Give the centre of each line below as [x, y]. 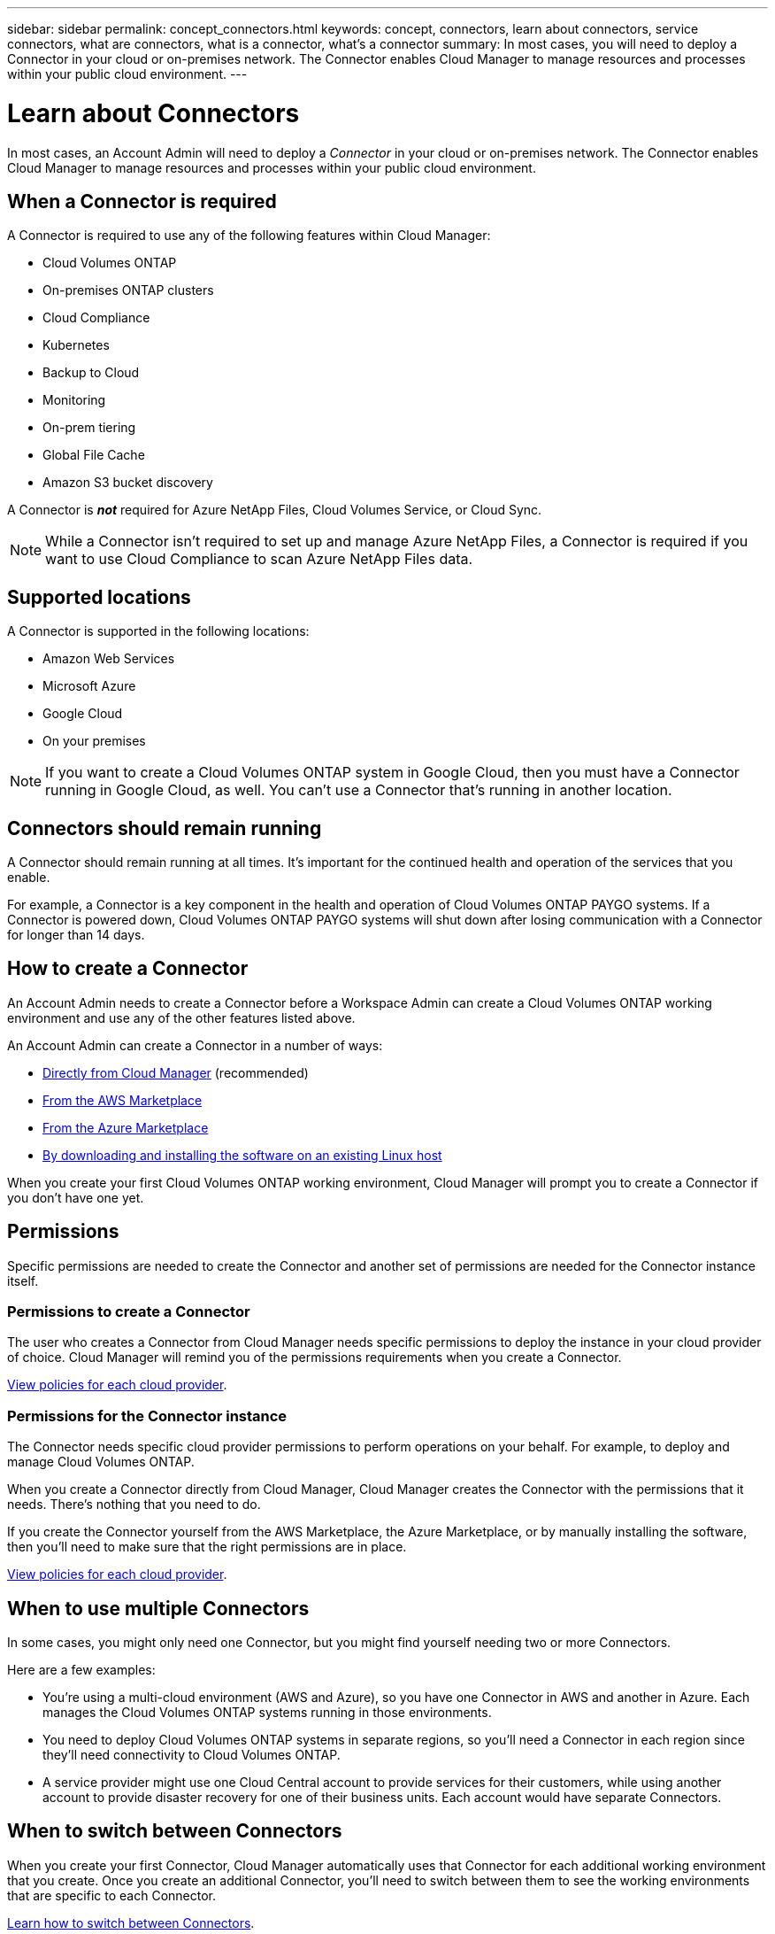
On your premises [94, 741]
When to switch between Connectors [175, 1831]
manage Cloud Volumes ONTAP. [101, 1462]
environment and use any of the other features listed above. [181, 1017]
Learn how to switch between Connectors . [131, 1922]
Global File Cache [94, 455]
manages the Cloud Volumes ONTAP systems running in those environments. [267, 1713]
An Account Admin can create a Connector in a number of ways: [195, 1045]
